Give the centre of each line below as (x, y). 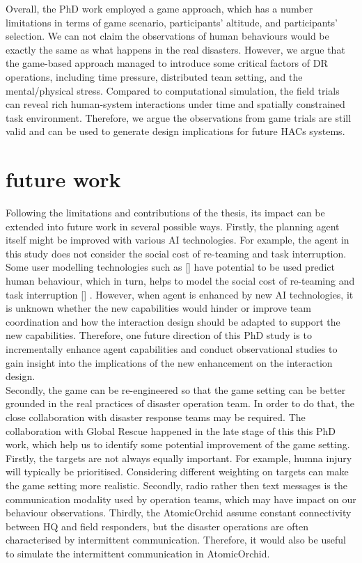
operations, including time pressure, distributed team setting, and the (154, 76)
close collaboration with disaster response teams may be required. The (156, 417)
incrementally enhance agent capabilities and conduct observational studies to (172, 349)
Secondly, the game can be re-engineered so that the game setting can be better (176, 389)
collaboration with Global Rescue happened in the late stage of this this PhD (171, 430)
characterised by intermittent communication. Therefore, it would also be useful (176, 540)
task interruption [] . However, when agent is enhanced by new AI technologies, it (180, 294)
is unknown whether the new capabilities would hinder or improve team (158, 308)
